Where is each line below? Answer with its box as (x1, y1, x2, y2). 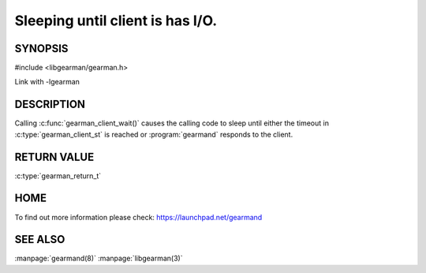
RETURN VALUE (14, 150, 95, 163)
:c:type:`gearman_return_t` (14, 170, 102, 181)
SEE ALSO (14, 233, 65, 246)
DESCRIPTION (14, 98, 86, 111)
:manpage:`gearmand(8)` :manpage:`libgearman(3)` (14, 253, 183, 264)
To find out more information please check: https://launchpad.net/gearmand (14, 212, 263, 222)
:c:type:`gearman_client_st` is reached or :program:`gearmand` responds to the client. (14, 129, 293, 139)
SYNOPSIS (14, 42, 69, 55)
